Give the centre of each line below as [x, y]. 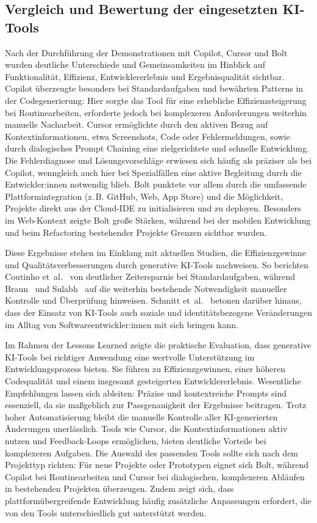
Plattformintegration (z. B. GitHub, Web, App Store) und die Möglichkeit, [144, 196]
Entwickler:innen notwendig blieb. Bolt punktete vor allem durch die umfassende [156, 184]
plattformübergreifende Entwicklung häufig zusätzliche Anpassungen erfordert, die [158, 500]
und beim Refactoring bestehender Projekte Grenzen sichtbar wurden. [136, 232]
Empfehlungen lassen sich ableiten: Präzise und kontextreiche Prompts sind [146, 393]
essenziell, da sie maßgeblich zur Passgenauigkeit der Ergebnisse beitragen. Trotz [156, 405]
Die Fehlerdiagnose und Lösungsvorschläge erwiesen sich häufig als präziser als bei [158, 160]
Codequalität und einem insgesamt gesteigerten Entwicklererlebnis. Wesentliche [153, 381]
